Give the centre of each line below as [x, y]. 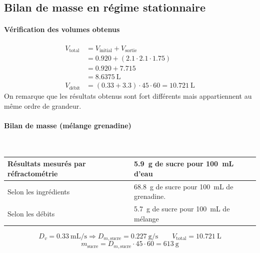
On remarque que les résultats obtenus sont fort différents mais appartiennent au [128, 96]
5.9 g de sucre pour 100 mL [184, 164]
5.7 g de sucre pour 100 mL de [182, 209]
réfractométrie [33, 173]
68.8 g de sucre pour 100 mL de [184, 186]
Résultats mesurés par [47, 164]
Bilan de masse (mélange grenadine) [68, 125]
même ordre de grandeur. [43, 105]
